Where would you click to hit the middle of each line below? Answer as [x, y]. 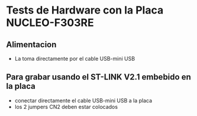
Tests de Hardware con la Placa [85, 10]
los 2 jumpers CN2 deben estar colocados [66, 107]
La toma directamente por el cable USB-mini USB [75, 59]
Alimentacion [31, 44]
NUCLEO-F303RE [50, 23]
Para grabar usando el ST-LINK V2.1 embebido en [98, 77]
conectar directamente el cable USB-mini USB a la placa [83, 100]
